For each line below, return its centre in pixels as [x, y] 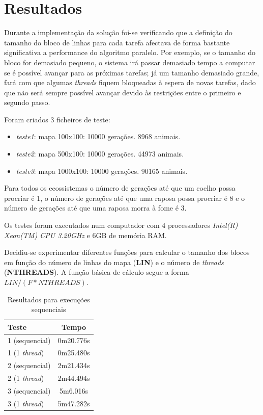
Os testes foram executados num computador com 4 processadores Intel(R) [121, 225]
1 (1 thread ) [26, 353]
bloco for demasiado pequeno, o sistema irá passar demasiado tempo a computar [130, 62]
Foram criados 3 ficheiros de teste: [57, 119]
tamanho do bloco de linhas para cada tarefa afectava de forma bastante [117, 42]
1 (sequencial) [29, 340]
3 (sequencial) [29, 391]
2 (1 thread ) [26, 378]
